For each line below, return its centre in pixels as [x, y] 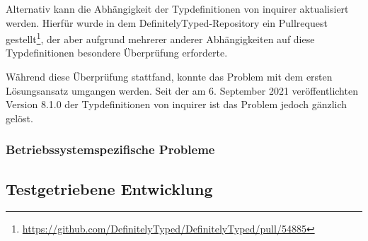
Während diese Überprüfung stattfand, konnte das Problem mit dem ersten [169, 77]
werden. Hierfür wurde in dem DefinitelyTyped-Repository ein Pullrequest [167, 22]
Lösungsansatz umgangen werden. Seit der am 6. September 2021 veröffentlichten [182, 90]
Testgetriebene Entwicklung [109, 188]
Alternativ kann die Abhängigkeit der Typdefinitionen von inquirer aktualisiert [177, 8]
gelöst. [19, 118]
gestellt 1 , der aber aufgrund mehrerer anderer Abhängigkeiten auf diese [160, 38]
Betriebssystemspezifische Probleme [110, 149]
